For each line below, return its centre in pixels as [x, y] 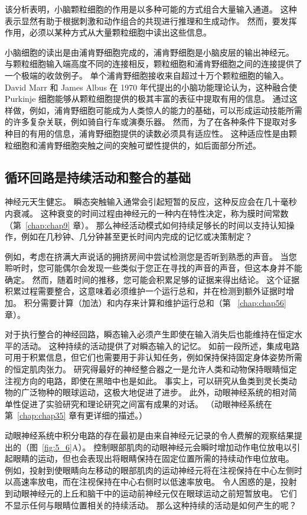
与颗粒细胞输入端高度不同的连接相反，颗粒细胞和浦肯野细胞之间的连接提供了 [153, 64]
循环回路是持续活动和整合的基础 [98, 177]
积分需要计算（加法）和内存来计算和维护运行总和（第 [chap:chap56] [155, 303]
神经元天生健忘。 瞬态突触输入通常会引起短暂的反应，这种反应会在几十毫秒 [151, 202]
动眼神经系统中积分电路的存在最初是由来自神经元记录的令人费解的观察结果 [149, 435]
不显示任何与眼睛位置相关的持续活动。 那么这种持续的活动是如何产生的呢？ [151, 505]
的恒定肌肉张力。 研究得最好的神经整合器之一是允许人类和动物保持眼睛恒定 [151, 369]
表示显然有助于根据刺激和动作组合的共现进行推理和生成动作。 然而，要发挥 [151, 20]
